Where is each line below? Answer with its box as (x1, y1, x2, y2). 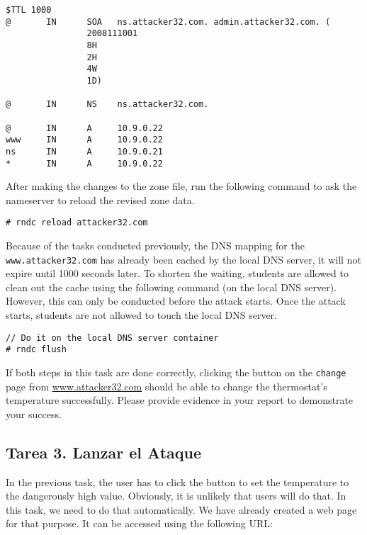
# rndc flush (6, 344, 67, 355)
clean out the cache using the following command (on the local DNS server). (6, 279, 337, 294)
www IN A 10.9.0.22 (6, 135, 163, 145)
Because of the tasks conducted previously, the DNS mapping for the (6, 238, 305, 253)
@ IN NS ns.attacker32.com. (6, 99, 209, 110)
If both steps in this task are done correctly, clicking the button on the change (6, 364, 346, 379)
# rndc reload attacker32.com (6, 218, 148, 228)
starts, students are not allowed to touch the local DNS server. (6, 308, 277, 322)
